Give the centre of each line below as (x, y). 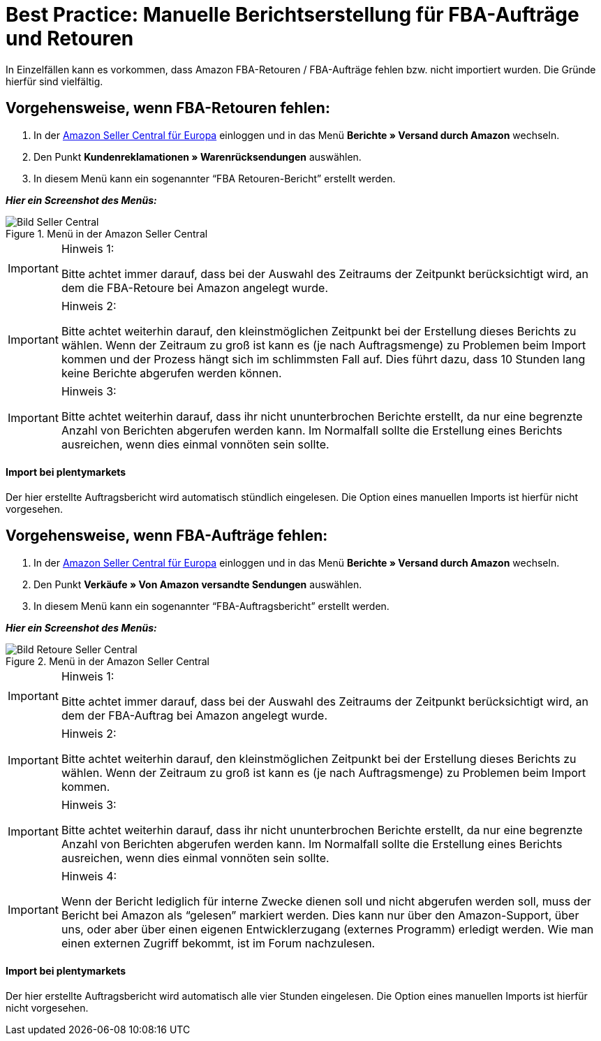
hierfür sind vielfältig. (54, 81)
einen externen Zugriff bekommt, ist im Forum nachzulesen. (218, 943)
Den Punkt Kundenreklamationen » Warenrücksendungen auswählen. (198, 156)
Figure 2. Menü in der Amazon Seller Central (107, 661)
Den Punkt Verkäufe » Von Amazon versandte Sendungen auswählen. (198, 584)
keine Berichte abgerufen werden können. (171, 373)
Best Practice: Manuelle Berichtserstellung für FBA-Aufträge (292, 15)
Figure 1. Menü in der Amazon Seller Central (107, 233)
